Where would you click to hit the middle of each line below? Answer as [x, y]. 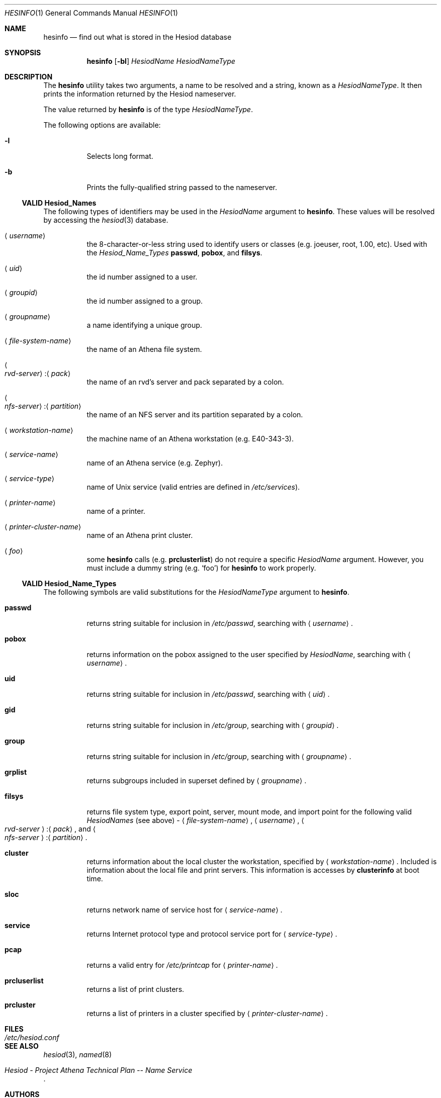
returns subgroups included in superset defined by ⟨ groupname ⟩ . [197, 781]
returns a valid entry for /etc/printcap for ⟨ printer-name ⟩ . [182, 965]
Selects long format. [120, 156]
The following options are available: [102, 125]
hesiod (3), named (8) [77, 1055]
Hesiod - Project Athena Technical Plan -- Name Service [99, 1070]
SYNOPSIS [23, 53]
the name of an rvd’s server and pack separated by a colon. [185, 382]
